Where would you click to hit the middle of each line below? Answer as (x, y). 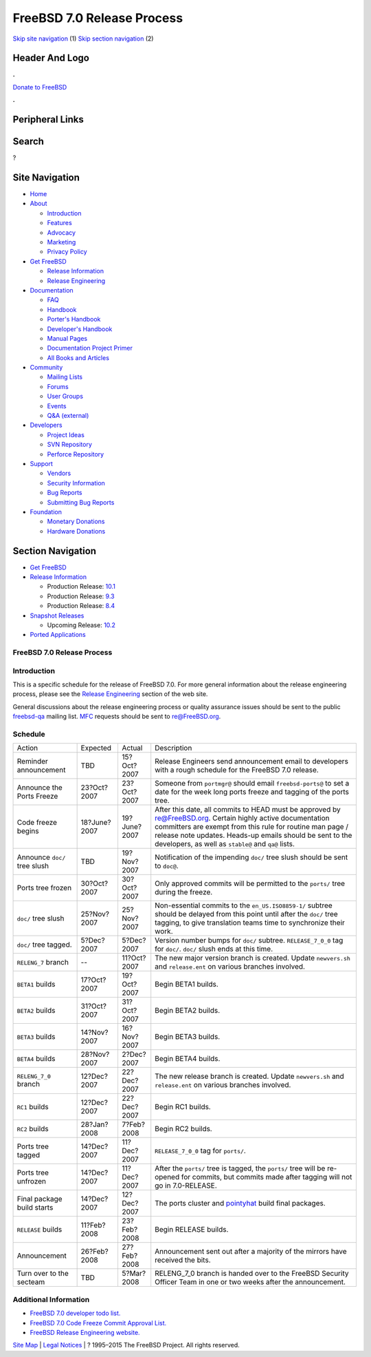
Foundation (46, 512)
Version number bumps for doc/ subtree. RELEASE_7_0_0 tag (249, 940)
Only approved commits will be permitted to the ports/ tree (250, 883)
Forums (58, 386)
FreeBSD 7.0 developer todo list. (75, 1313)
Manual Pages (67, 338)
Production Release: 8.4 (81, 606)
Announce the (40, 788)
